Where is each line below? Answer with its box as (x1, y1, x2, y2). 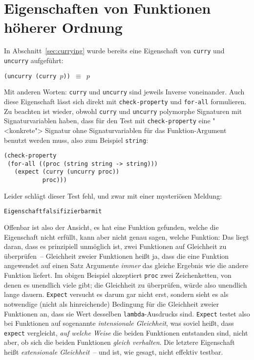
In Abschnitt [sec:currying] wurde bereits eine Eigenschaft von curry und (4, 45, 225, 56)
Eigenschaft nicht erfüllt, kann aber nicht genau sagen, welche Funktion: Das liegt (4, 231, 249, 242)
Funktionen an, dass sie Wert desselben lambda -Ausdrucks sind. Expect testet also (4, 308, 250, 318)
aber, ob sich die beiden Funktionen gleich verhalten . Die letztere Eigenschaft (4, 337, 235, 347)
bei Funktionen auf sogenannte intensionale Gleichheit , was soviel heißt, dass (4, 318, 234, 328)
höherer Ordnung (4, 17, 123, 37)
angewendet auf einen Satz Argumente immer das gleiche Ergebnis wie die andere (4, 260, 249, 270)
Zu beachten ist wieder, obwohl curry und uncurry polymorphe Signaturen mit (4, 106, 242, 116)
